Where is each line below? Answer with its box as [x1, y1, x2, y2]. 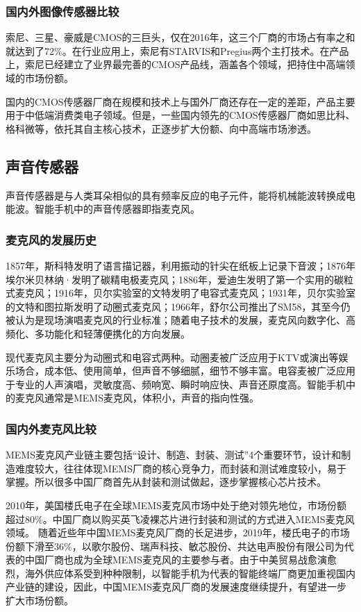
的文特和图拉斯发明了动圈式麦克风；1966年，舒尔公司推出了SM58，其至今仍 [6, 299, 351, 313]
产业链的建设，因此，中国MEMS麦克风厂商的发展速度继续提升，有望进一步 [6, 579, 346, 594]
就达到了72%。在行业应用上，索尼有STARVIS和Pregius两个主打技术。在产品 [6, 43, 349, 58]
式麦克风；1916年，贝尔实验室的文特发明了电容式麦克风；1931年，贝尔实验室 [6, 286, 355, 300]
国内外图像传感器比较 [6, 2, 119, 19]
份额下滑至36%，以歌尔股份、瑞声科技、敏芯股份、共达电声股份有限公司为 [6, 538, 344, 553]
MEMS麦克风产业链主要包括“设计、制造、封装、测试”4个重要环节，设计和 [6, 447, 342, 462]
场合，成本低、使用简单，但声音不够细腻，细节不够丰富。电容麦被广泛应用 [15, 363, 355, 378]
